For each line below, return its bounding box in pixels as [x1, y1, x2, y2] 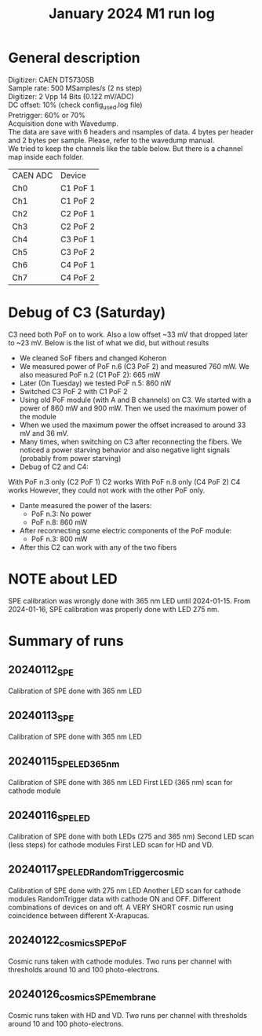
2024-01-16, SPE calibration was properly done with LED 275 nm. [8, 604, 220, 614]
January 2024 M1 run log [48, 5, 216, 23]
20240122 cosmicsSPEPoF [8, 934, 127, 949]
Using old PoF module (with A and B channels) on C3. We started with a [19, 395, 252, 404]
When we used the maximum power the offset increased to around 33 [19, 420, 246, 430]
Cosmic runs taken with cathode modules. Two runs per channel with [8, 957, 232, 966]
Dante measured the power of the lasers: [19, 500, 152, 510]
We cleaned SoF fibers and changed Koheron [19, 353, 167, 363]
